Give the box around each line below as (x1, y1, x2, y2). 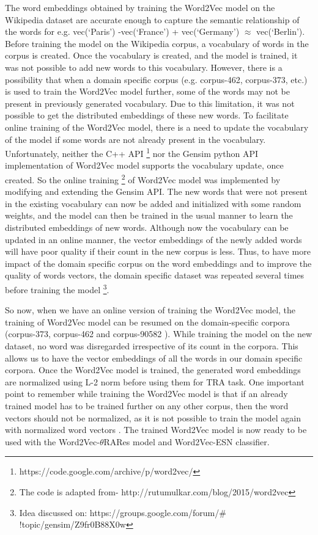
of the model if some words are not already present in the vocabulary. (5, 133, 266, 145)
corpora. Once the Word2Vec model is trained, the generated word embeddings (5, 363, 301, 376)
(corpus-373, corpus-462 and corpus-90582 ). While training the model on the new (5, 327, 312, 340)
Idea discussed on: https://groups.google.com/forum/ (19, 506, 220, 519)
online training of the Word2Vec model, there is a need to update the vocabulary (5, 120, 309, 133)
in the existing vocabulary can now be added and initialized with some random (5, 197, 301, 209)
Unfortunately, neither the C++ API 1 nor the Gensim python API (5, 145, 259, 159)
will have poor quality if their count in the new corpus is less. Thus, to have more (5, 245, 311, 258)
